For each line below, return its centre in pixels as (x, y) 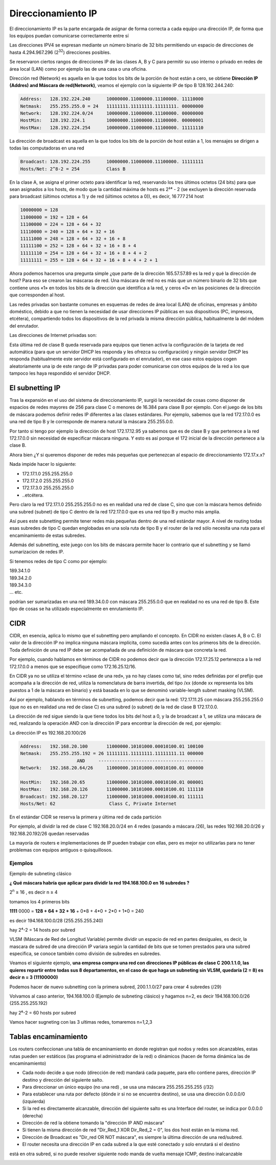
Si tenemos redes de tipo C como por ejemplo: (58, 561)
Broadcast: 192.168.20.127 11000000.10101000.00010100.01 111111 (112, 796)
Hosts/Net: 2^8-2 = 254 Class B (73, 169)
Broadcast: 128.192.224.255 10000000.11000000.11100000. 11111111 (112, 162)
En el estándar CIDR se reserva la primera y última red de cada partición (86, 817)
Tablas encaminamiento (49, 1037)
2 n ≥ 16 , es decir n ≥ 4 (34, 892)
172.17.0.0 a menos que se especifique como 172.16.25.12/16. (73, 666)
